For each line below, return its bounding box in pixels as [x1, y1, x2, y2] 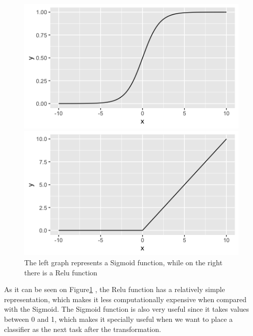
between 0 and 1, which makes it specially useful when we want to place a [4, 313, 233, 324]
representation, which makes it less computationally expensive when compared [4, 294, 246, 304]
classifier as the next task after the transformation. [4, 323, 161, 334]
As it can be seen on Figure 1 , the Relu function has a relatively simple [4, 284, 225, 295]
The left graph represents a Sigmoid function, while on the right [24, 257, 223, 267]
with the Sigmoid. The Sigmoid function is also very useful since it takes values [4, 304, 249, 314]
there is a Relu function [24, 267, 97, 277]
